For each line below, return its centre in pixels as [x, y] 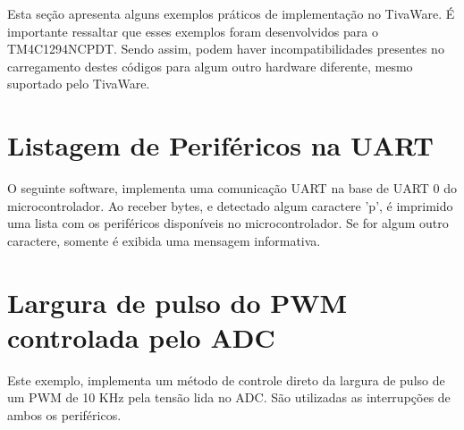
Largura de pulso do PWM [177, 302]
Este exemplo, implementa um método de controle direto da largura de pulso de [226, 379]
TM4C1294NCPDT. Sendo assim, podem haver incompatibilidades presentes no [226, 49]
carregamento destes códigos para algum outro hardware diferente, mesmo [210, 66]
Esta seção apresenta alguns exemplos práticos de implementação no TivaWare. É [231, 13]
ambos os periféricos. [64, 414]
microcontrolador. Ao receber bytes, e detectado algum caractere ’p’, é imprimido [230, 205]
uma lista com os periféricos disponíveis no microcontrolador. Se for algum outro [228, 223]
